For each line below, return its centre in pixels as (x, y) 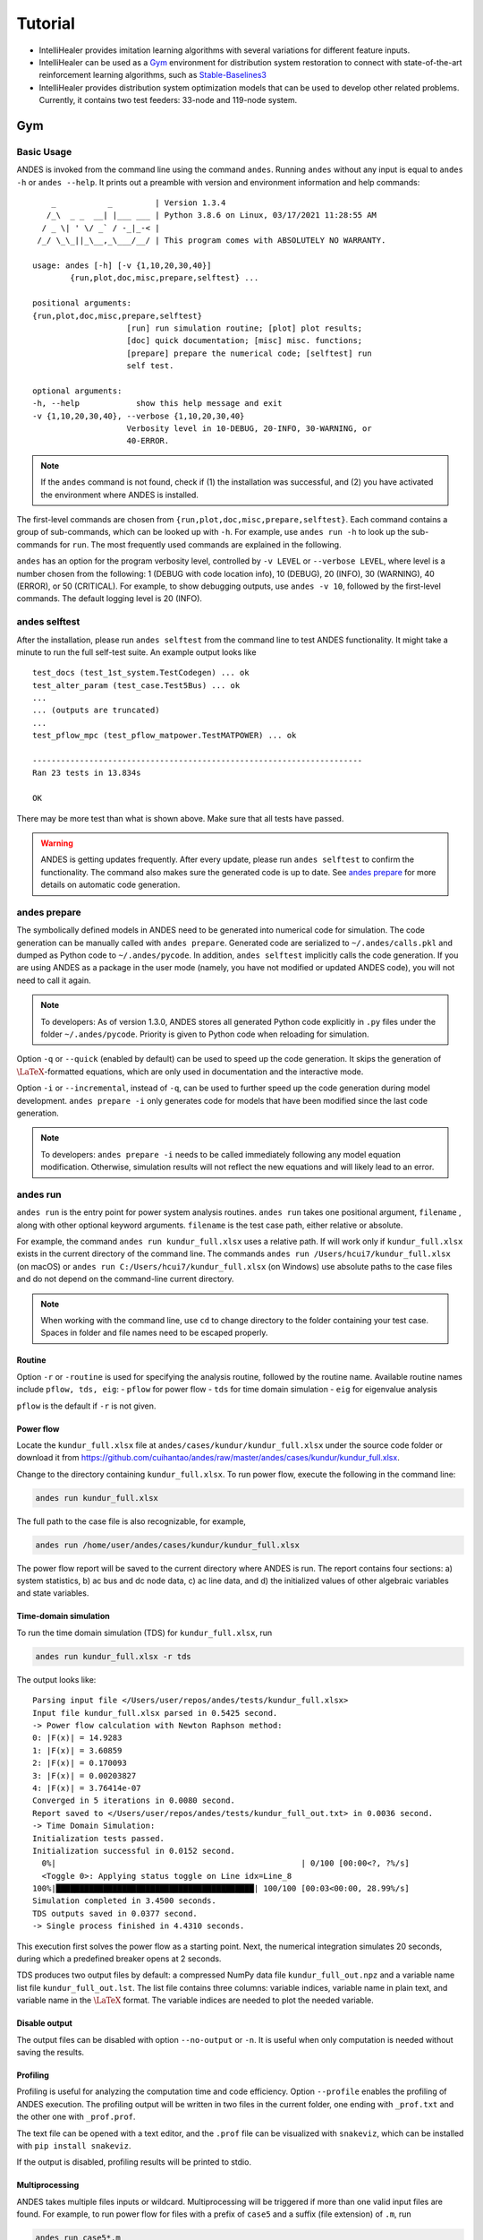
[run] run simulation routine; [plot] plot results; (245, 328)
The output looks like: (56, 1679)
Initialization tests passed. (99, 1838)
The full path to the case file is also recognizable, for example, (131, 1521)
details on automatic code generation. (110, 885)
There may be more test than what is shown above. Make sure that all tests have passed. (180, 818)
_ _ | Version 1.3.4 (138, 203)
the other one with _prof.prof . (76, 2117)
